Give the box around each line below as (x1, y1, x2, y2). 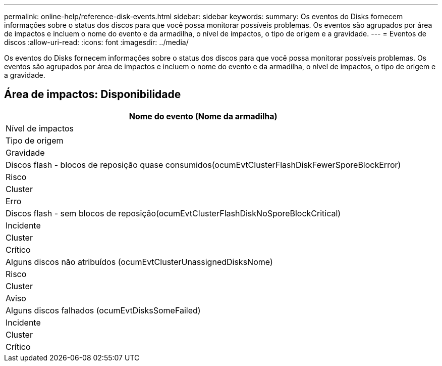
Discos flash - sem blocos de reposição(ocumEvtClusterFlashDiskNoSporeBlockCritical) (6, 208, 341, 218)
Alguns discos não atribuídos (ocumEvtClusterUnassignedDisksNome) (6, 256, 273, 267)
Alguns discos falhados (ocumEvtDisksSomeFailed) (6, 305, 201, 315)
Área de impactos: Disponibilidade (4, 88, 181, 101)
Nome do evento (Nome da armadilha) (129, 111, 278, 121)
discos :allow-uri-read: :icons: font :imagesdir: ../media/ (4, 38, 189, 47)
